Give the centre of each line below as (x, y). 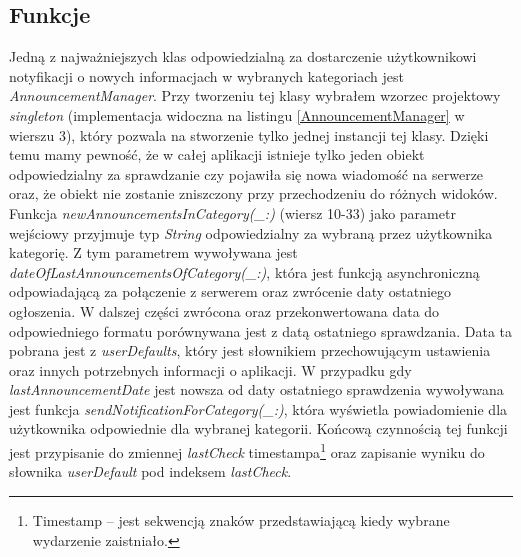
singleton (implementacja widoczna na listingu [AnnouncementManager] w (237, 114)
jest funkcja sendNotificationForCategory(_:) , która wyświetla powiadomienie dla (258, 408)
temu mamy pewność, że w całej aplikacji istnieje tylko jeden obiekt (217, 154)
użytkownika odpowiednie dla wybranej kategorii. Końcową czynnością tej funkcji (258, 428)
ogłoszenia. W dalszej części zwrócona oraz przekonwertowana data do (224, 310)
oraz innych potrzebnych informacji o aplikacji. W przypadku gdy (210, 369)
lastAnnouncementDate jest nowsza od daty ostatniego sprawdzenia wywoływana (256, 389)
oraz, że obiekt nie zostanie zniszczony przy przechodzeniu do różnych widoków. (253, 193)
